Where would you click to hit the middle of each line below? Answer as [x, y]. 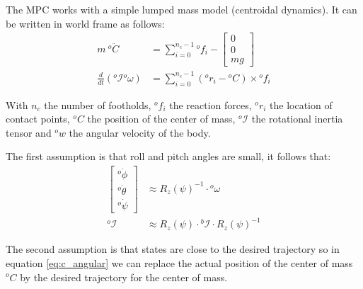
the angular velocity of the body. [140, 132]
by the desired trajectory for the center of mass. [124, 277]
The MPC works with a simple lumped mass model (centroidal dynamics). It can [181, 9]
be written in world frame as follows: [85, 23]
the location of [301, 104]
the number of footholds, [98, 104]
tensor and [29, 132]
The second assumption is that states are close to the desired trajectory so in [173, 249]
